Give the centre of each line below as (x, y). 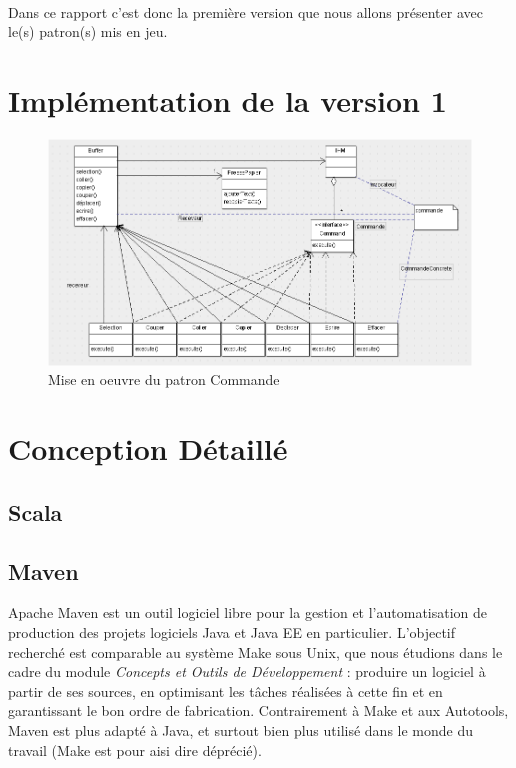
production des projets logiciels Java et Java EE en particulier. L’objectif (232, 632)
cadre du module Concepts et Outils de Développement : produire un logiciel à (247, 671)
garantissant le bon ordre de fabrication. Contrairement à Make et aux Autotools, (258, 710)
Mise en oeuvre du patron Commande (164, 379)
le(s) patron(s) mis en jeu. (88, 31)
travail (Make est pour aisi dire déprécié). (135, 749)
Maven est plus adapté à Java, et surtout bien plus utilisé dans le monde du (241, 730)
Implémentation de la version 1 (227, 99)
